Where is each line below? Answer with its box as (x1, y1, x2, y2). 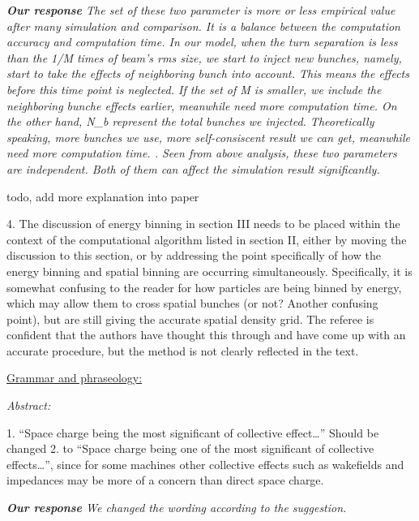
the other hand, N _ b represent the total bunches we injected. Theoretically (6, 113, 374, 130)
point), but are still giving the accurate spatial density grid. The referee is (6, 310, 374, 327)
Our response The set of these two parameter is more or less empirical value (6, 2, 395, 18)
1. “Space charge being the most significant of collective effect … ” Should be (6, 424, 379, 441)
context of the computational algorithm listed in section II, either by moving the (6, 230, 407, 248)
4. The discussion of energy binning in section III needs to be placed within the (6, 215, 400, 232)
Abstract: (6, 397, 51, 414)
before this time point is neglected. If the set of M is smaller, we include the (6, 80, 382, 97)
